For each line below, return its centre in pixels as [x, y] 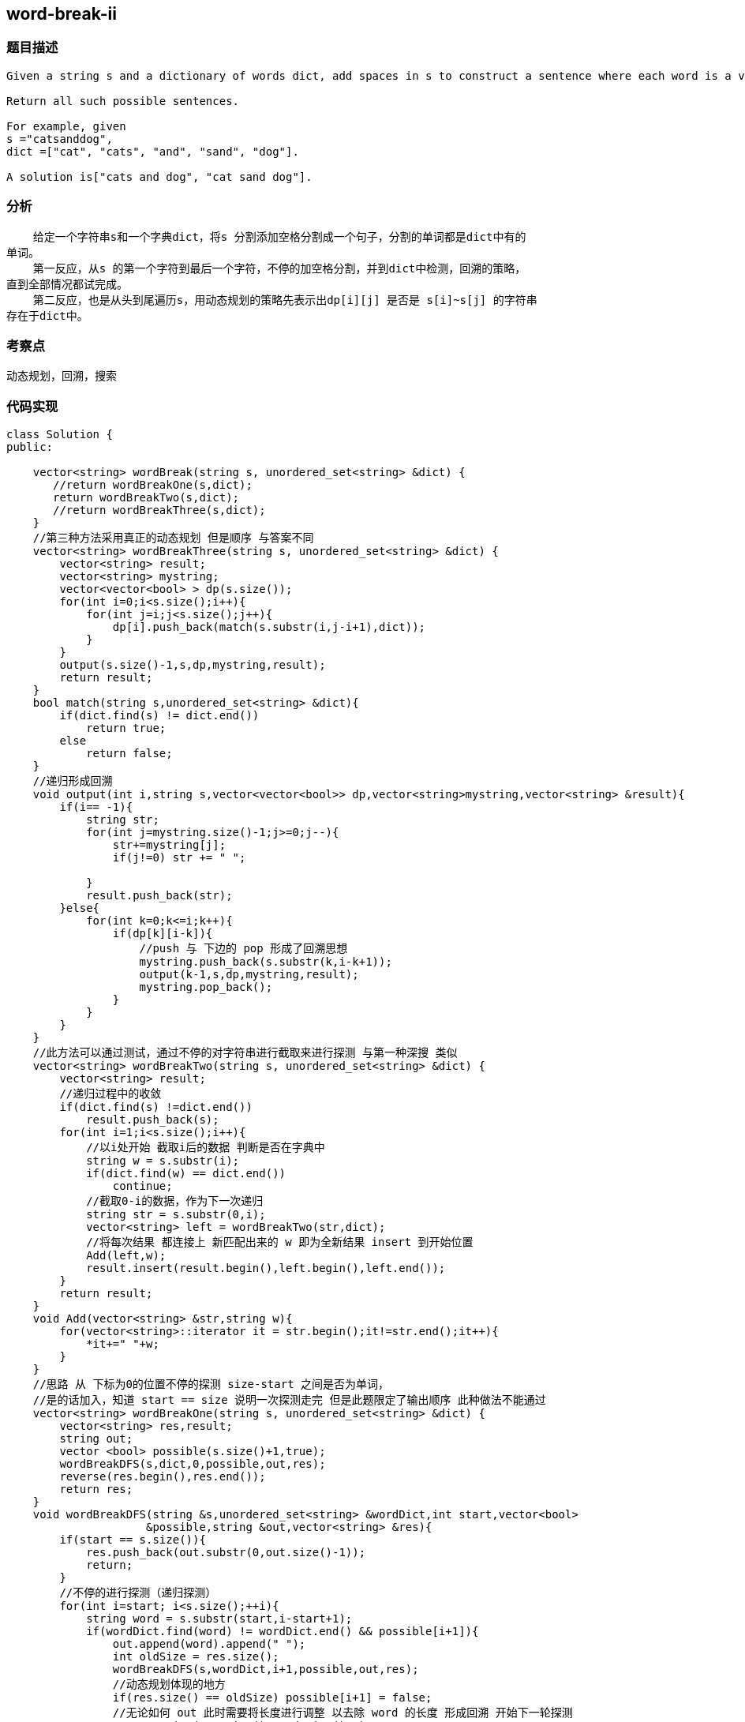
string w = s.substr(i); [163, 1161]
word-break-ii [62, 14]
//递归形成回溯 [73, 781]
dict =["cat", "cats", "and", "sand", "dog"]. [153, 151]
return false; [129, 754]
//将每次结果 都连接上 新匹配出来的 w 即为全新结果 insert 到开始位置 [280, 1242]
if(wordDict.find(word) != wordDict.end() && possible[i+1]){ [283, 1632]
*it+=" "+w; [123, 1344]
